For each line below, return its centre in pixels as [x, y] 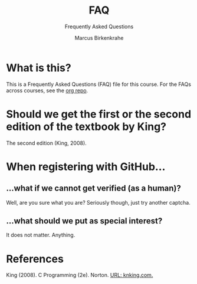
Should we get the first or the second [99, 114]
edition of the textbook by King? [86, 126]
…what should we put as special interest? [84, 221]
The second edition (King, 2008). [46, 143]
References [35, 259]
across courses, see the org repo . [47, 90]
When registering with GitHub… [86, 167]
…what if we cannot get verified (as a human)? [94, 188]
